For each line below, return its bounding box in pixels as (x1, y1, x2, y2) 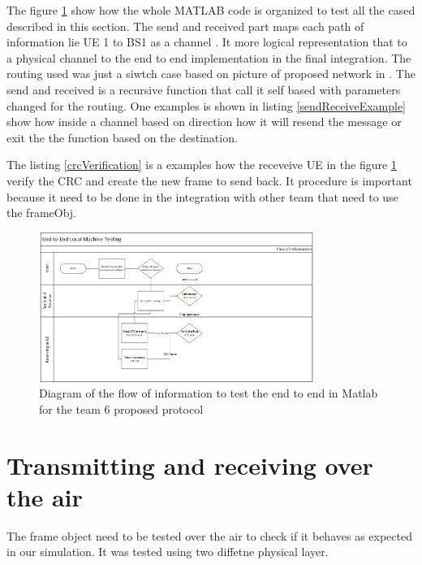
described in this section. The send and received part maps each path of (6, 17, 364, 34)
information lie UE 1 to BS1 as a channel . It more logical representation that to (6, 33, 407, 50)
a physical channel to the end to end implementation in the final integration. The (6, 49, 411, 66)
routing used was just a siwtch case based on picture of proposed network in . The (6, 65, 416, 82)
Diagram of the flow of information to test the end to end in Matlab (39, 385, 378, 402)
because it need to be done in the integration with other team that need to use (6, 188, 398, 205)
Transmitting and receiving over (6, 448, 373, 481)
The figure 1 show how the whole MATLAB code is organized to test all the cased (6, 2, 416, 18)
